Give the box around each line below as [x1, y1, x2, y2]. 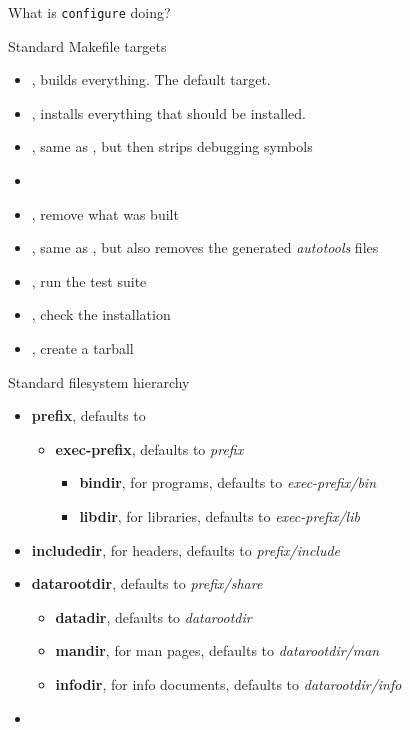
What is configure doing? [8, 2, 171, 22]
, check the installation [31, 304, 171, 325]
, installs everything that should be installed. [31, 102, 306, 123]
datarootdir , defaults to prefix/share [31, 573, 263, 594]
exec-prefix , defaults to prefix [55, 438, 244, 459]
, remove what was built [31, 203, 179, 224]
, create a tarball [31, 338, 134, 358]
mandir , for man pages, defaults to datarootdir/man [55, 640, 380, 661]
